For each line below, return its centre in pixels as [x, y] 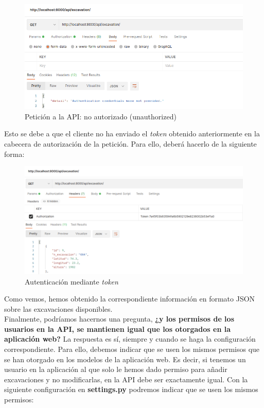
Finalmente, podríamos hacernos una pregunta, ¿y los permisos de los [119, 319]
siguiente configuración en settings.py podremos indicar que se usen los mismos [131, 389]
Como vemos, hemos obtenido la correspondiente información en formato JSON [130, 299]
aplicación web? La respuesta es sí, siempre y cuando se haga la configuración [130, 339]
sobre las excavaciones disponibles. [58, 308]
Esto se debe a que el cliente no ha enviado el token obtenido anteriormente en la [132, 134]
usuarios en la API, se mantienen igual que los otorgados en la [118, 329]
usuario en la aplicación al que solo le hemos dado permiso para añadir [116, 369]
